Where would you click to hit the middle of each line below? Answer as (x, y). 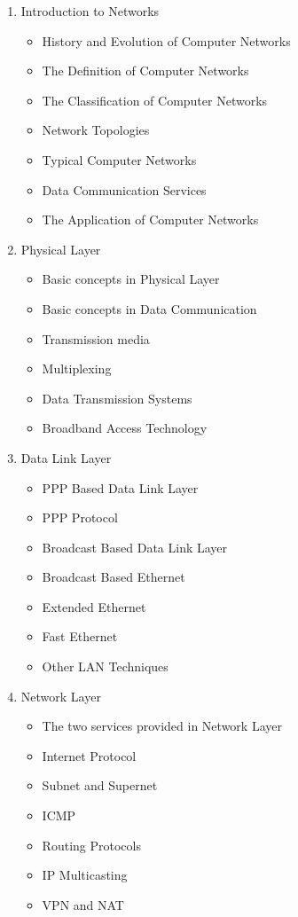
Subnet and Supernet (100, 785)
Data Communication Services (124, 189)
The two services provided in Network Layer (162, 726)
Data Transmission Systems (117, 398)
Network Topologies (96, 130)
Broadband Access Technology (125, 428)
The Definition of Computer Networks (145, 71)
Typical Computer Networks (119, 159)
